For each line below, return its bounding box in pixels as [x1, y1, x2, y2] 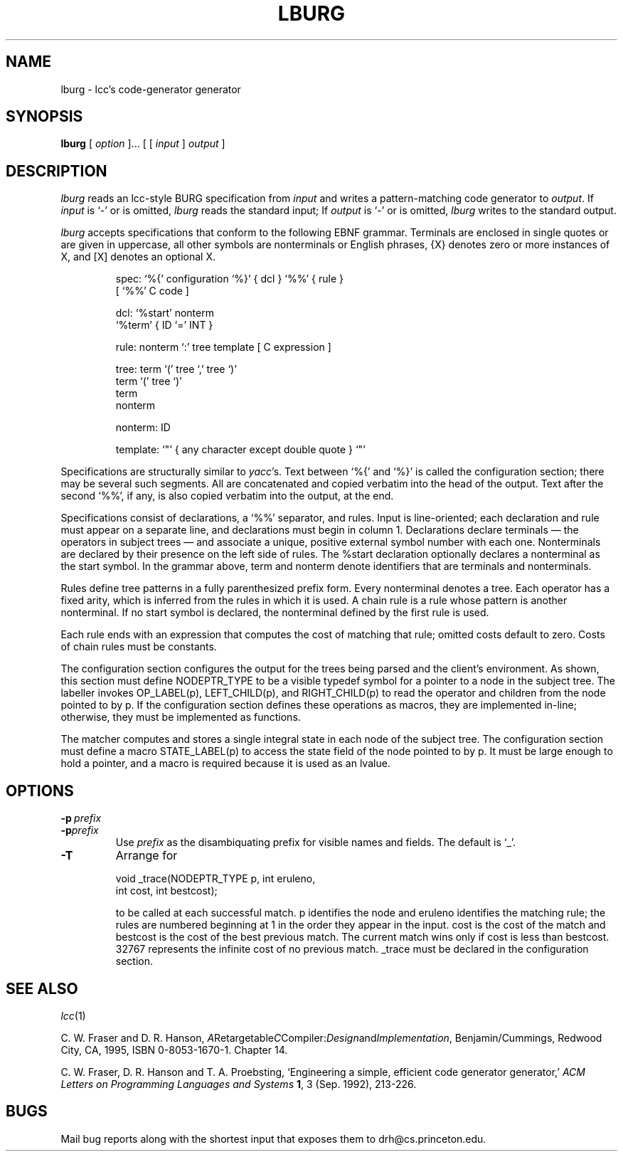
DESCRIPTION [6, 162, 107, 180]
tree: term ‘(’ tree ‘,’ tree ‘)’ [115, 363, 237, 376]
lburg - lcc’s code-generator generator [60, 83, 241, 95]
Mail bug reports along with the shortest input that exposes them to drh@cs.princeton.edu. [60, 1132, 486, 1145]
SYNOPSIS [6, 107, 83, 126]
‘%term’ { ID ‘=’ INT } [115, 319, 213, 332]
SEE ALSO [6, 979, 78, 998]
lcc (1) [60, 1009, 86, 1022]
